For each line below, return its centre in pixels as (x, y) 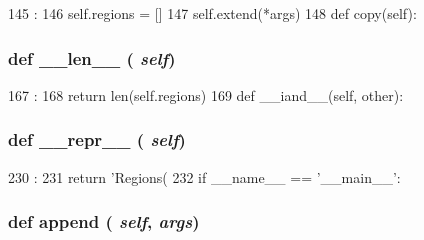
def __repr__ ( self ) (97, 139)
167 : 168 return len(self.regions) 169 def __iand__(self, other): (206, 94)
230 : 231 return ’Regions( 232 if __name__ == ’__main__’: (204, 176)
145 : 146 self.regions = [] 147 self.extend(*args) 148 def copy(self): (212, 13)
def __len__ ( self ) (92, 57)
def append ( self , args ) (104, 221)
